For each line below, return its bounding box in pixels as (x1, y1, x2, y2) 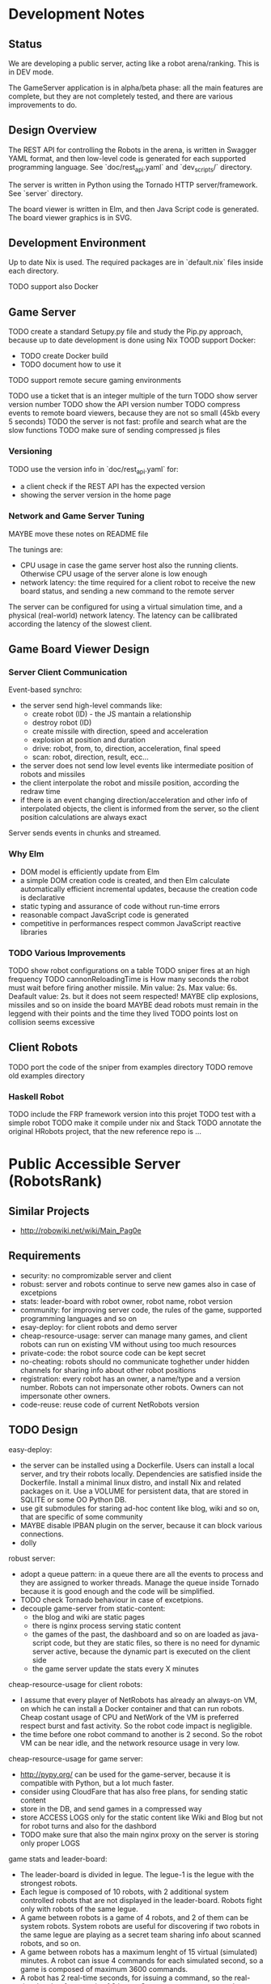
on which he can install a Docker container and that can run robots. (19, 1703, 244, 1713)
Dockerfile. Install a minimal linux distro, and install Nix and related (19, 1477, 241, 1487)
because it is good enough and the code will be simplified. (19, 1586, 215, 1595)
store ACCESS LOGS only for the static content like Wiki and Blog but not (19, 1812, 264, 1822)
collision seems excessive (8, 1017, 95, 1026)
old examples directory (8, 1070, 85, 1081)
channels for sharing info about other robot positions (19, 1365, 197, 1374)
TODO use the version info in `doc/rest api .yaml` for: (8, 464, 180, 476)
